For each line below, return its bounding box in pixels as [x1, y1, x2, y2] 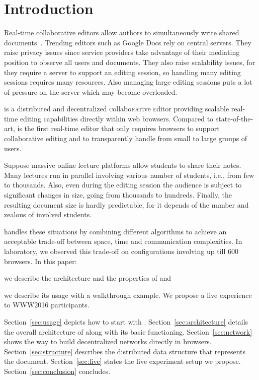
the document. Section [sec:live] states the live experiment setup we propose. [4, 356, 241, 366]
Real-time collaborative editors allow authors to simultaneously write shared [4, 27, 239, 38]
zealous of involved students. [4, 209, 92, 220]
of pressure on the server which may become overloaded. [4, 86, 178, 97]
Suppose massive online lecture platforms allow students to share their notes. [4, 160, 241, 170]
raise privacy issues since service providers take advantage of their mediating [4, 47, 240, 57]
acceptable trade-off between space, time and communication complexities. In [4, 236, 242, 246]
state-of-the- [215, 113, 253, 123]
